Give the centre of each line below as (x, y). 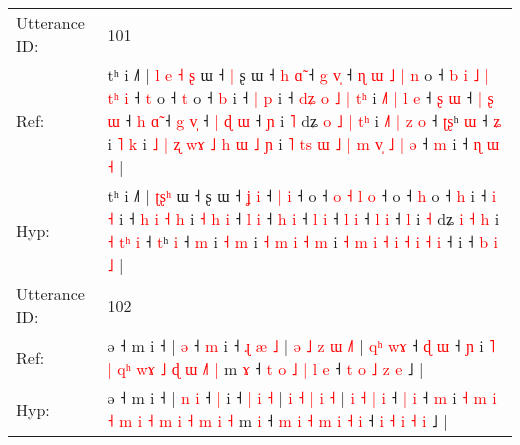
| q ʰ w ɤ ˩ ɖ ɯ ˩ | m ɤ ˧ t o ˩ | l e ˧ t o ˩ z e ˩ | (265, 368)
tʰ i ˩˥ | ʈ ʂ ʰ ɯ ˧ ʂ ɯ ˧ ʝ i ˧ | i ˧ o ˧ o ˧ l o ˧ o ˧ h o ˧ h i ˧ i (302, 195)
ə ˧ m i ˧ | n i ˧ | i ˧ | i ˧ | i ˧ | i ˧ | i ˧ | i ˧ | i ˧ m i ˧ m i (302, 397)
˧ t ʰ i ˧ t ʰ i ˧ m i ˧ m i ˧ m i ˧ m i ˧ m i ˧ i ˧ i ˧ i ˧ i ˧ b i (302, 241)
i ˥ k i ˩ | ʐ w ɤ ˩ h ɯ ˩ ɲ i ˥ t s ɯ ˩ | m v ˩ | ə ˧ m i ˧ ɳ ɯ (303, 143)
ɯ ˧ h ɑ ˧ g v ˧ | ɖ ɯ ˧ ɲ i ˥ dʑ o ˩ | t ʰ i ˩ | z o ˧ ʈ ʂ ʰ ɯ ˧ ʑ (304, 120)
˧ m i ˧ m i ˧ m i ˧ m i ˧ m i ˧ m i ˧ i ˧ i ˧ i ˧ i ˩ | (277, 420)
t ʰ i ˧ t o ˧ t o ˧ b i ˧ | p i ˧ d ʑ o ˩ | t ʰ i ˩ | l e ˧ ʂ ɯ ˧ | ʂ (300, 97)
